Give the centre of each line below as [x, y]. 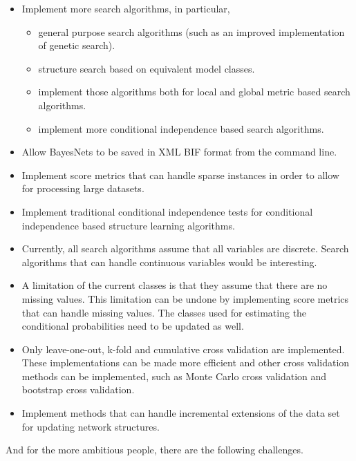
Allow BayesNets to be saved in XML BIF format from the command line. [179, 152]
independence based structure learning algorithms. [128, 225]
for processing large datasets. [83, 188]
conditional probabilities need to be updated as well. [133, 326]
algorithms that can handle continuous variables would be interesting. [169, 262]
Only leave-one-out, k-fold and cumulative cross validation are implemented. [183, 349]
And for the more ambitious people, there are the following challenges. [154, 450]
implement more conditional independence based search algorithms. [181, 128]
